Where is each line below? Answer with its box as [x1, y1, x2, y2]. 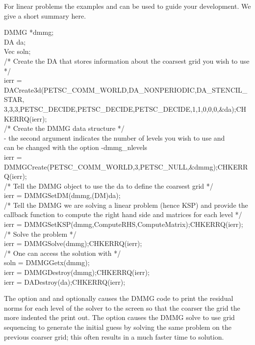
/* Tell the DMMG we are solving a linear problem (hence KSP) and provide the [4, 199, 248, 210]
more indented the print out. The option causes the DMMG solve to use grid [4, 312, 235, 322]
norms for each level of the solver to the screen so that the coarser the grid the [4, 302, 240, 313]
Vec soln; [4, 46, 31, 56]
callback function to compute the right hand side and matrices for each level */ [4, 209, 242, 220]
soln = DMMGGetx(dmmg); [4, 257, 90, 268]
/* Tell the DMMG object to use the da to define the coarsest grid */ [4, 180, 213, 191]
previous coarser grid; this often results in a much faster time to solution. [4, 331, 224, 342]
